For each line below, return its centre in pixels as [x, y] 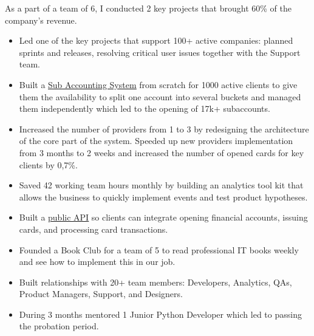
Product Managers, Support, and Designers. [101, 294]
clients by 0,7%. [48, 164]
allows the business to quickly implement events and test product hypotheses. [163, 197]
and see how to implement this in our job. [97, 262]
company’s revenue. [41, 20]
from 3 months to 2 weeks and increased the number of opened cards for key [162, 152]
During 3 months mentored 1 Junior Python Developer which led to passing [160, 314]
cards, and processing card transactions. [94, 229]
